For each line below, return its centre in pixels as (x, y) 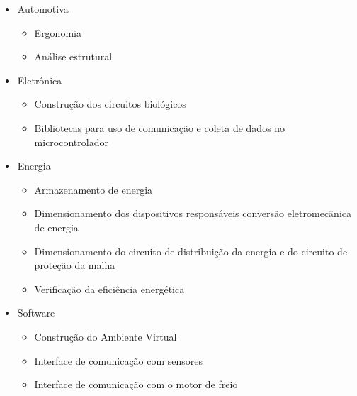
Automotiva (43, 9)
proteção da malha (75, 265)
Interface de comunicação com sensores (119, 360)
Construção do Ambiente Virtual (106, 336)
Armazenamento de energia (93, 189)
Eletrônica (40, 80)
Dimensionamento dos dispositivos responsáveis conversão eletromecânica (193, 213)
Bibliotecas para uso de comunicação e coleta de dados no (160, 127)
